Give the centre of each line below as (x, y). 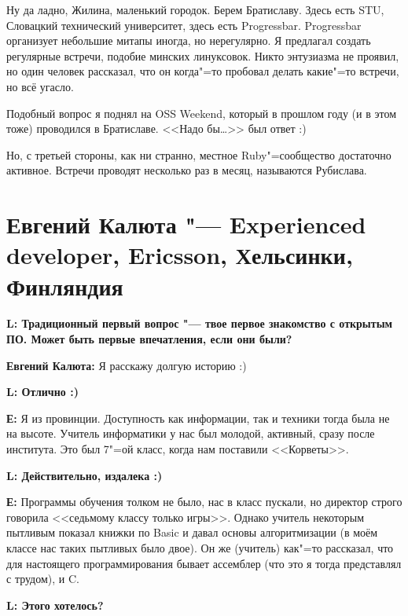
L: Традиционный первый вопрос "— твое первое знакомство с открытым (200, 323)
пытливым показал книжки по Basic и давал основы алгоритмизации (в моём (192, 532)
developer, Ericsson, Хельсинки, (180, 255)
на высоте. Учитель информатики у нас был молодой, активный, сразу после (191, 433)
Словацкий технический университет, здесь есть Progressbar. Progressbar (184, 25)
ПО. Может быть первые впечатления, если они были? (149, 339)
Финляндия (65, 286)
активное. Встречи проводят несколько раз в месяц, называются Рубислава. (187, 170)
